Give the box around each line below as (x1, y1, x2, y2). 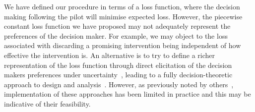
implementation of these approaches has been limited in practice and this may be (4, 89, 251, 99)
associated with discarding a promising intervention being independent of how (4, 40, 241, 51)
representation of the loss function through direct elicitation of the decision (4, 59, 232, 70)
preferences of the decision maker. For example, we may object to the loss (4, 30, 228, 41)
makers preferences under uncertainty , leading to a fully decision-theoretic (4, 69, 233, 80)
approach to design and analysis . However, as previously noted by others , (4, 79, 234, 89)
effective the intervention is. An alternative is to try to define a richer (4, 50, 215, 60)
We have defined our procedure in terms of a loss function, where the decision (4, 1, 240, 11)
